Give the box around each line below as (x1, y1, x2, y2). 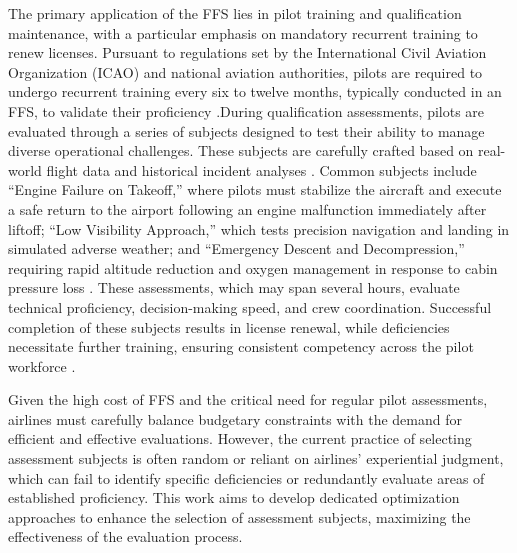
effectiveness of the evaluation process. (8, 526, 243, 547)
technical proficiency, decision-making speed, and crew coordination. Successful (8, 296, 492, 317)
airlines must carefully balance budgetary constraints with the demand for (8, 408, 462, 429)
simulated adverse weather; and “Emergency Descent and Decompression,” (8, 238, 465, 259)
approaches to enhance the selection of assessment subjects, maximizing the (8, 506, 471, 527)
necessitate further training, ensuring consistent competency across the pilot (8, 336, 474, 357)
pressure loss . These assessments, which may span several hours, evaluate (8, 277, 460, 298)
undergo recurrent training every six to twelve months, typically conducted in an (8, 81, 502, 102)
